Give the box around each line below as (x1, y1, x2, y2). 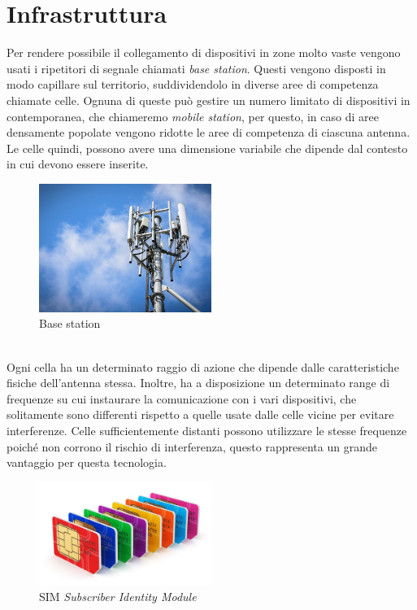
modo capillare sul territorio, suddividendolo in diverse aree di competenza (7, 76, 379, 93)
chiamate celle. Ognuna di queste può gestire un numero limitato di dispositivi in (7, 91, 410, 108)
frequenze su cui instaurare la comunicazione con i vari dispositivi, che (7, 390, 357, 407)
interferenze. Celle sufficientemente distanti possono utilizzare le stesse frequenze (7, 421, 407, 438)
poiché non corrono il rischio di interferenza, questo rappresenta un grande (7, 438, 377, 455)
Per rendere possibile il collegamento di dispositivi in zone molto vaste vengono (7, 44, 401, 61)
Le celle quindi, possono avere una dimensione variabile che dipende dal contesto (7, 139, 408, 156)
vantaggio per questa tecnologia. (7, 454, 167, 471)
